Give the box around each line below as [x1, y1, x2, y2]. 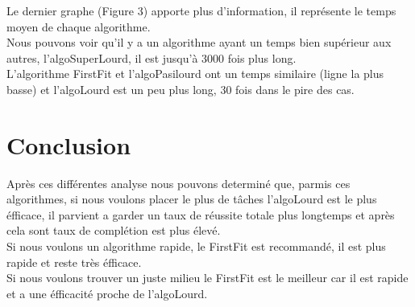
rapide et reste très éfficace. [6, 253, 142, 270]
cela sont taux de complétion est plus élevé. [6, 222, 221, 239]
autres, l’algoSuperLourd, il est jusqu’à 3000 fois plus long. [6, 49, 297, 66]
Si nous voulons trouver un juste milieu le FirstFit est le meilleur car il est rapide [6, 269, 409, 286]
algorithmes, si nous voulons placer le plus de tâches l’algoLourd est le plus [6, 190, 377, 207]
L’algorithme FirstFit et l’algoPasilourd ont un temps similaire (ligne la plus [6, 65, 384, 82]
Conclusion [6, 128, 131, 161]
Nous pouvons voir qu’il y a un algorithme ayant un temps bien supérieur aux [6, 34, 392, 51]
